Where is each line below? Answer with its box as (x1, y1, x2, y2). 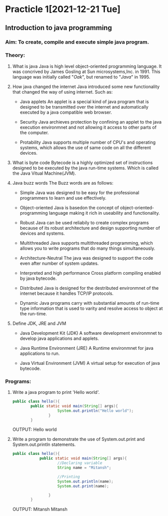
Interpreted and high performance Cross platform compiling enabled (19, 270, 161, 276)
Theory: (5, 52, 25, 59)
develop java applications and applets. (19, 335, 99, 341)
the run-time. (19, 310, 47, 316)
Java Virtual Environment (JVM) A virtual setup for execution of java (19, 360, 160, 366)
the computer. (19, 129, 49, 136)
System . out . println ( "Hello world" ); (57, 408, 134, 413)
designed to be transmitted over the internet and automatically (19, 104, 148, 110)
